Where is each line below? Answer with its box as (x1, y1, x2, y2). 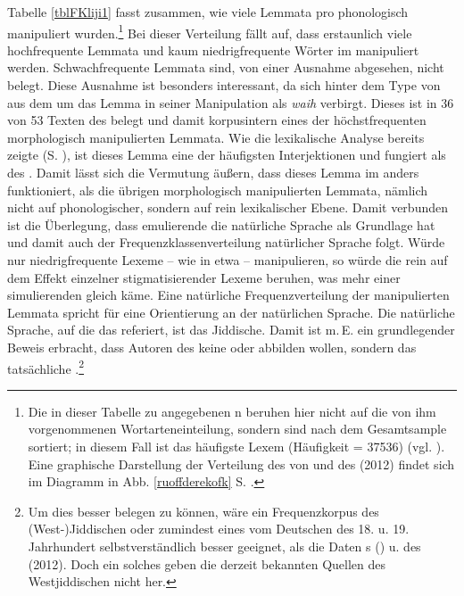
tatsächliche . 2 (7, 356, 85, 377)
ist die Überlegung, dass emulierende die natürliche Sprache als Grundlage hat (7, 215, 435, 234)
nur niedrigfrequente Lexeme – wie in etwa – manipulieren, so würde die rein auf (7, 250, 448, 269)
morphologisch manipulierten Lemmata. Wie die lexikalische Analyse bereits (7, 128, 425, 146)
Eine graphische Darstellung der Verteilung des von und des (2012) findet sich (28, 454, 455, 473)
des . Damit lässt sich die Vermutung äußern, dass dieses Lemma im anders (7, 163, 419, 181)
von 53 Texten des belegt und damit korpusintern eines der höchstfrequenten (7, 111, 427, 129)
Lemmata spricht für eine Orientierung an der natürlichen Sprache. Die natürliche (7, 302, 455, 321)
